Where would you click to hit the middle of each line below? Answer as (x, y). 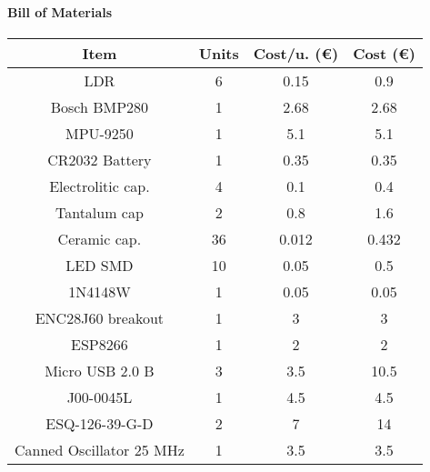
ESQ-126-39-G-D (100, 423)
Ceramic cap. (100, 238)
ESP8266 (100, 344)
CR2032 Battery (100, 159)
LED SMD (100, 265)
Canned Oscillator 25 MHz (100, 449)
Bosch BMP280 (100, 106)
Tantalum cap (99, 212)
